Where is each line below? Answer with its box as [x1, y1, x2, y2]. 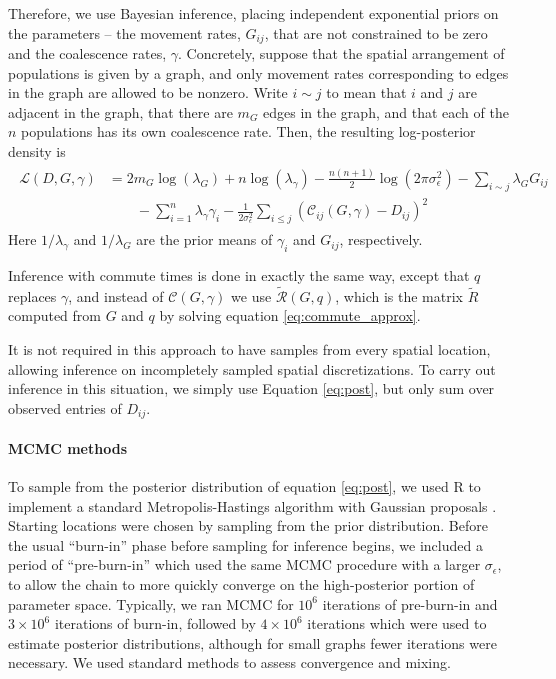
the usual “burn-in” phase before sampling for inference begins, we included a [8, 534, 483, 555]
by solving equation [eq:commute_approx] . [159, 305, 421, 326]
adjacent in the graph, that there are [8, 101, 233, 122]
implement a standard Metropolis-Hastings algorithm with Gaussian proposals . [8, 495, 497, 516]
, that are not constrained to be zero [264, 22, 488, 43]
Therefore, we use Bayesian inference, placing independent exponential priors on [8, 3, 499, 23]
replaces [8, 285, 57, 306]
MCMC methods [8, 437, 127, 458]
